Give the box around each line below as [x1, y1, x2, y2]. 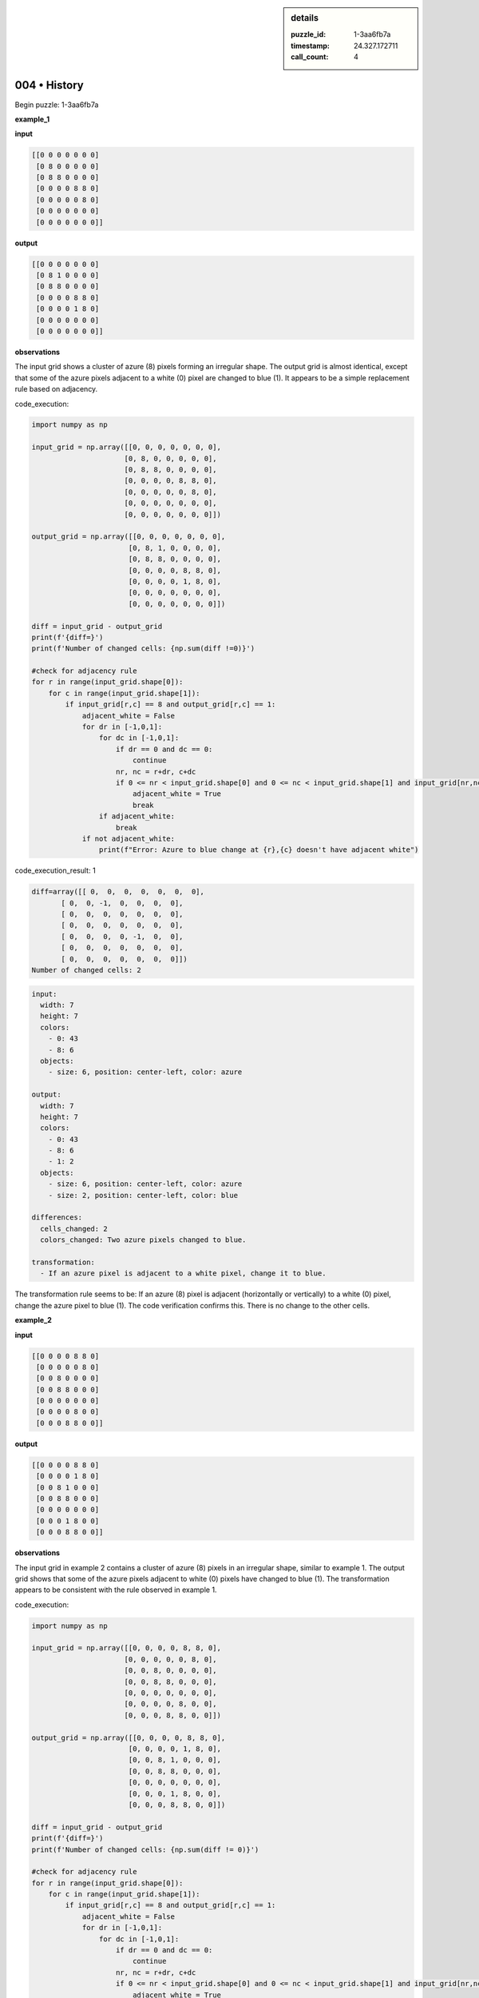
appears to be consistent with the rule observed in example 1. [14, 1585, 217, 1594]
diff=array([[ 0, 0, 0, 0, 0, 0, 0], [31, 887, 205, 897]
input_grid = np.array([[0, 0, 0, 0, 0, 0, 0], [31, 443, 221, 452]
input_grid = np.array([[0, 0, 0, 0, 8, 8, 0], [31, 1643, 221, 1653]
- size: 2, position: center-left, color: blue [48, 1191, 239, 1200]
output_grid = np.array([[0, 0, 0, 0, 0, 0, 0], [31, 532, 226, 541]
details [291, 13, 319, 23]
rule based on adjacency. [14, 384, 98, 394]
